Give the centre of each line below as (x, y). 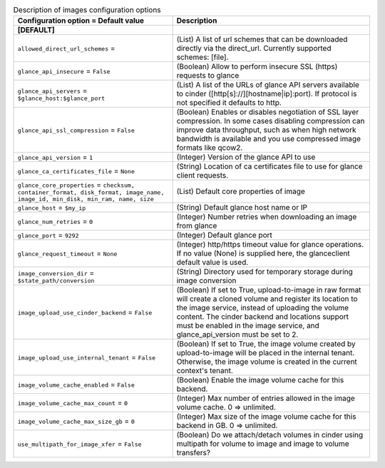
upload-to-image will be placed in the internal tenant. (266, 353)
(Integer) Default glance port (224, 235)
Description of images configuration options (87, 10)
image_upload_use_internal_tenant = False (87, 357)
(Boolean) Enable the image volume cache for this (260, 380)
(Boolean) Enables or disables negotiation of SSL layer (268, 112)
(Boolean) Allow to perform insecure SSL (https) (257, 66)
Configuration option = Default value (81, 21)
